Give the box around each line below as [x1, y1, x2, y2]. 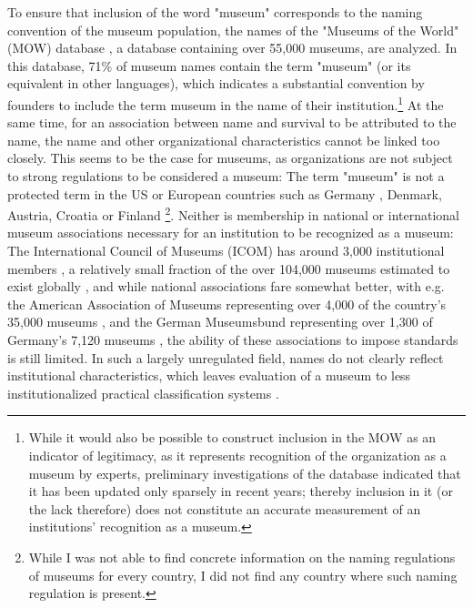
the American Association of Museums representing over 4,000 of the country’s [7, 294, 447, 313]
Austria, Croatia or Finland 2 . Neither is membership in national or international [7, 203, 460, 224]
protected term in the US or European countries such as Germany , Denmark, [7, 184, 442, 203]
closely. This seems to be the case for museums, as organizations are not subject [7, 148, 453, 167]
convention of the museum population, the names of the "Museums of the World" [7, 20, 459, 39]
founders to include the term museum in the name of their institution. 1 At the [7, 92, 444, 114]
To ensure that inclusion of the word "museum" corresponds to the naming [7, 3, 423, 21]
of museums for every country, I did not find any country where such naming [28, 565, 458, 584]
